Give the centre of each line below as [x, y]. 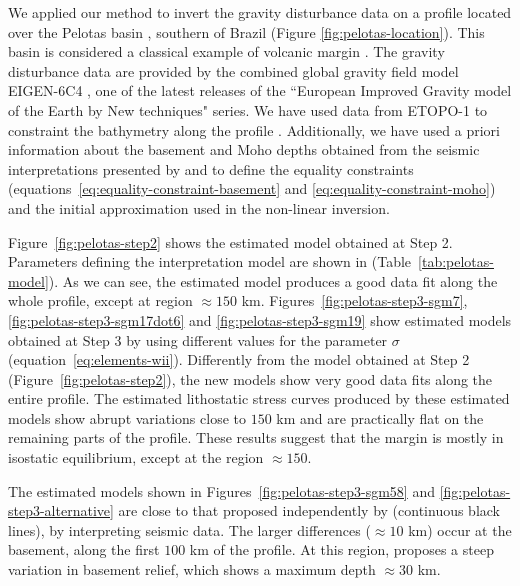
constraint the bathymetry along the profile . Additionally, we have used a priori [254, 129]
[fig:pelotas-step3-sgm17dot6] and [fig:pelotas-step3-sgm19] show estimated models [260, 319]
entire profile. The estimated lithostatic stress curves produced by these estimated [259, 398]
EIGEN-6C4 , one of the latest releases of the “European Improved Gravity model [260, 90]
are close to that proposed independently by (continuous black [309, 510]
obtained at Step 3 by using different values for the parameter [198, 339]
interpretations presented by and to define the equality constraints [211, 168]
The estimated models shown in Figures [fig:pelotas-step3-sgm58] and [221, 490]
